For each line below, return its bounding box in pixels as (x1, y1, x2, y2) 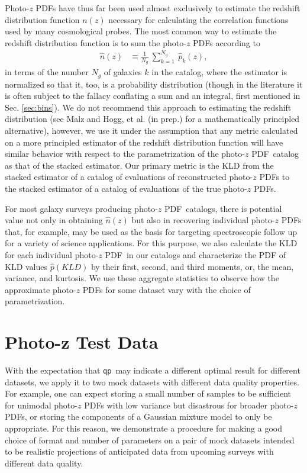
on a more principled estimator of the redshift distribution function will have (5, 136, 283, 148)
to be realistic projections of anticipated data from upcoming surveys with (5, 445, 274, 458)
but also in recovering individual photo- (131, 214, 275, 226)
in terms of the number (5, 66, 89, 78)
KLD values (5, 260, 48, 272)
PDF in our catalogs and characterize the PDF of (105, 248, 286, 260)
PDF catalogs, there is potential (164, 202, 282, 214)
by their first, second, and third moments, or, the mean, (91, 260, 294, 272)
